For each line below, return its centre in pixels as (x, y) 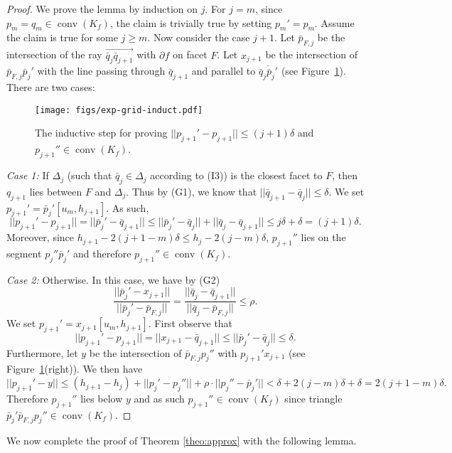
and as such (159, 398)
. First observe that (190, 323)
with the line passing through (101, 71)
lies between (56, 191)
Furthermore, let (42, 352)
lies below (102, 398)
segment (24, 254)
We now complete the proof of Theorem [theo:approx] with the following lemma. (182, 441)
